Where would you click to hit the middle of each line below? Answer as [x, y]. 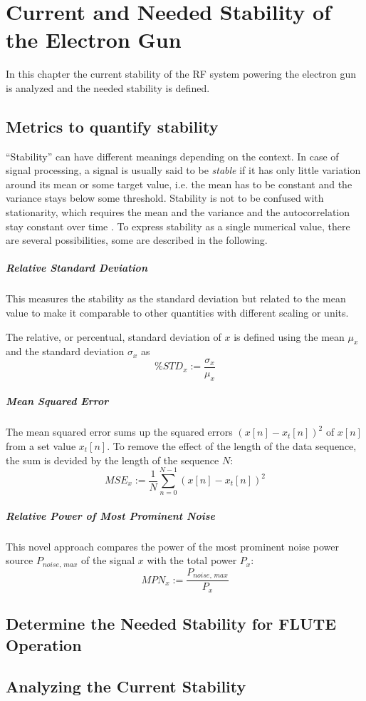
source [20, 560]
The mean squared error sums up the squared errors [119, 432]
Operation [44, 644]
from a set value [41, 446]
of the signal [108, 560]
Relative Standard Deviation [77, 268]
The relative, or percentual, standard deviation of [114, 336]
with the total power [192, 560]
